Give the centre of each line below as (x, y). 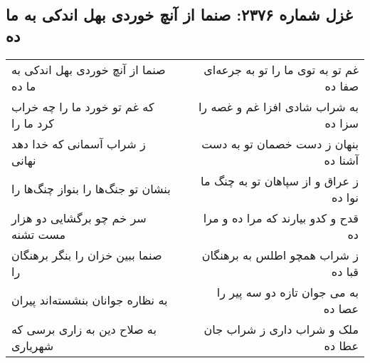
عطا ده (341, 345)
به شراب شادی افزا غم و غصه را (278, 106)
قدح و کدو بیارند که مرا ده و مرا (281, 218)
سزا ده (342, 123)
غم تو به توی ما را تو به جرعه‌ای (281, 69)
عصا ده (341, 308)
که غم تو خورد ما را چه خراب (83, 106)
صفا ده (342, 86)
